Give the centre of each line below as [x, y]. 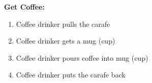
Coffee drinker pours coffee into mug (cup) [82, 57]
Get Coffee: [24, 7]
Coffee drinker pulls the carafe [63, 24]
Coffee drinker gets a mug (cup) [66, 41]
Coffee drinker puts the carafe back [71, 75]
